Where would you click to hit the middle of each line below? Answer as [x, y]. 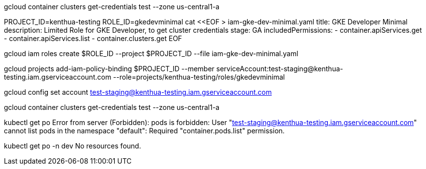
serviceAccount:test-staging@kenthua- [280, 69]
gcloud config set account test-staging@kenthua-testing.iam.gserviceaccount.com [138, 92]
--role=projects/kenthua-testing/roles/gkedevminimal [199, 77]
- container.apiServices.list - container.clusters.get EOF [93, 38]
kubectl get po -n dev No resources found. [73, 146]
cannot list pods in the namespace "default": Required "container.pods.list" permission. [144, 131]
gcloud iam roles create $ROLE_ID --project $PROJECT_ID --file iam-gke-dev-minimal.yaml [151, 53]
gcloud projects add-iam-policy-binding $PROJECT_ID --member [109, 69]
